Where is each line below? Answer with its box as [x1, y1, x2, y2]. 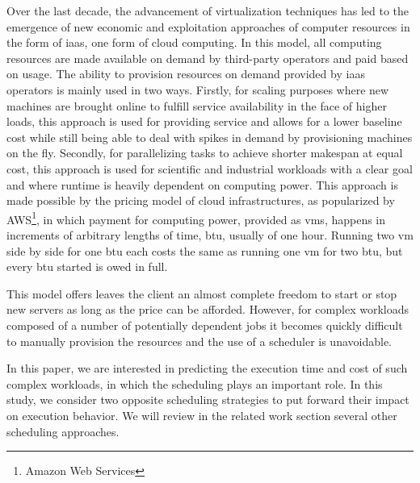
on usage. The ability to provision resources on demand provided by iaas [6, 65, 365, 82]
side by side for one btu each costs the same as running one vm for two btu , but [6, 242, 403, 259]
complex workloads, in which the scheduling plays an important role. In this [6, 375, 383, 392]
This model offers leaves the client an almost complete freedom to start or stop [6, 285, 397, 302]
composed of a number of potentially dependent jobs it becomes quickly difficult [6, 316, 403, 333]
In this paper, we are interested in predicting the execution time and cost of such [6, 360, 408, 377]
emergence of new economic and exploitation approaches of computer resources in [6, 18, 410, 35]
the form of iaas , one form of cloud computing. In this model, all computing [6, 34, 382, 51]
